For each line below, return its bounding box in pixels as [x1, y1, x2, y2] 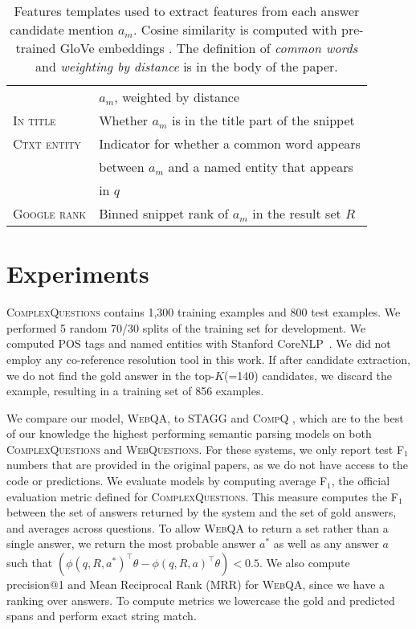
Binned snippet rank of [99, 204, 229, 223]
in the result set [252, 204, 341, 223]
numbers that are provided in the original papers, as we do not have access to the [6, 456, 408, 473]
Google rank [13, 204, 87, 223]
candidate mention [10, 20, 114, 39]
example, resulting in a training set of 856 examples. [6, 382, 264, 399]
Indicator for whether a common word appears [99, 134, 361, 153]
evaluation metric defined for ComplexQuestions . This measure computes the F [6, 488, 399, 504]
